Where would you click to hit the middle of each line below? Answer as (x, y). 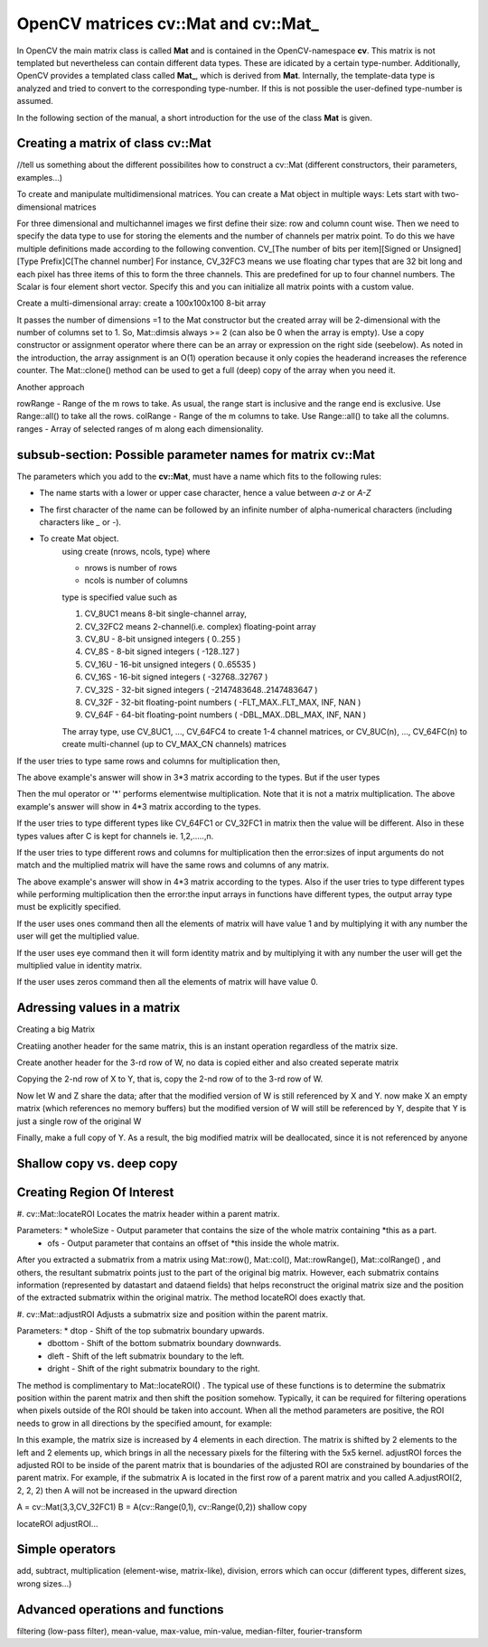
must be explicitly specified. (69, 907)
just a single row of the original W (79, 1121)
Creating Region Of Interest (95, 1192)
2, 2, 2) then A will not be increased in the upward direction (127, 1490)
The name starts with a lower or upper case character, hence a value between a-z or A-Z (205, 493)
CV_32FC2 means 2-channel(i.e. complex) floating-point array (200, 626)
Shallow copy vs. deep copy (97, 1163)
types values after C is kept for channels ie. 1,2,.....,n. (115, 836)
